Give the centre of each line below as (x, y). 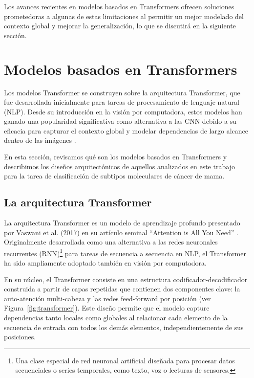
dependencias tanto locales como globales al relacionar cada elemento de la (116, 318)
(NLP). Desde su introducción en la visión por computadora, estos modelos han (123, 111)
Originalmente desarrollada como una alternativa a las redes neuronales (111, 242)
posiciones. (20, 337)
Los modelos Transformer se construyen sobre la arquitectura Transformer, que (122, 92)
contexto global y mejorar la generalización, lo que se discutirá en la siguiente (120, 26)
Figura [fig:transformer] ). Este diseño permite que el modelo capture (107, 308)
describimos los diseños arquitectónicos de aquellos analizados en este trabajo (119, 166)
